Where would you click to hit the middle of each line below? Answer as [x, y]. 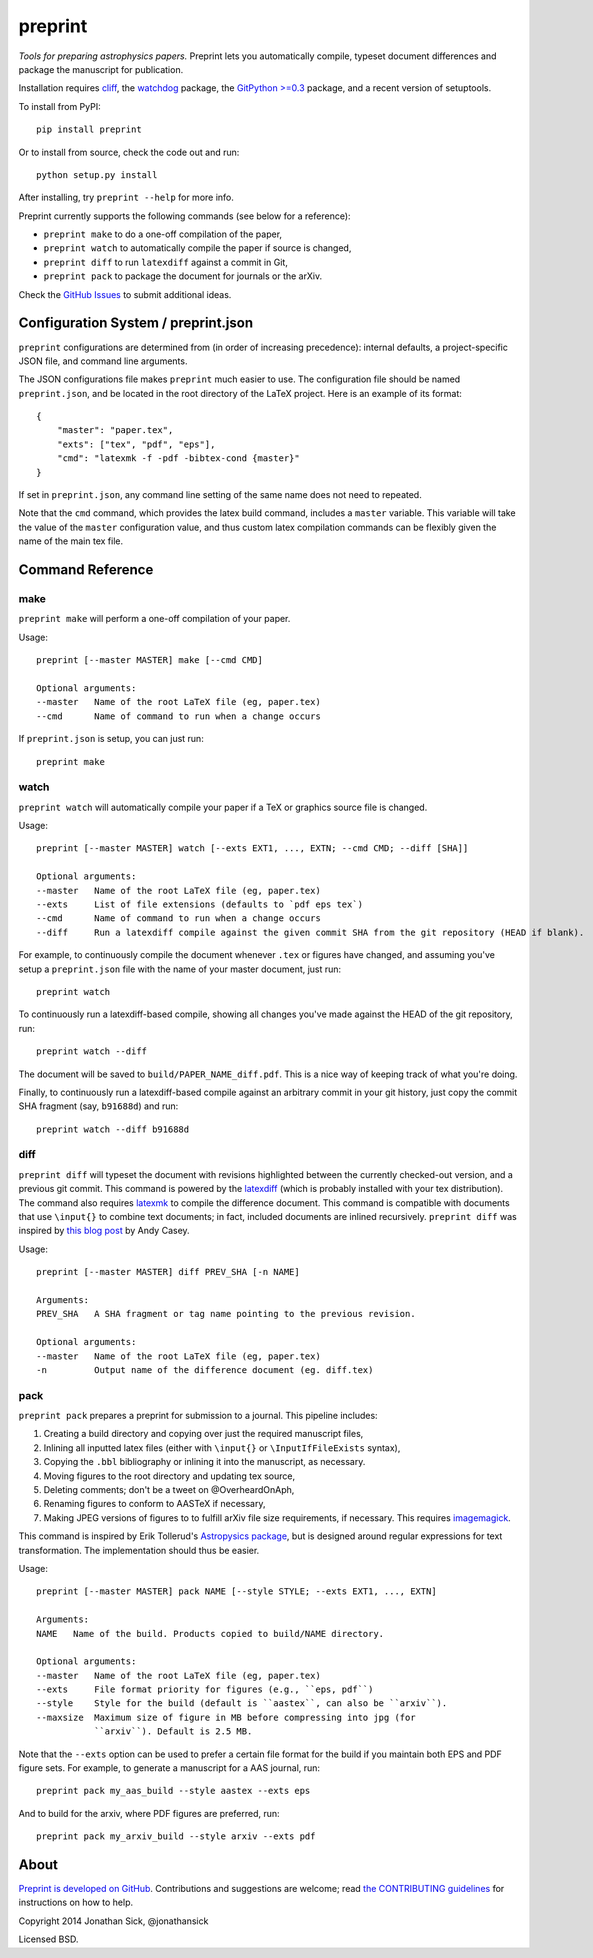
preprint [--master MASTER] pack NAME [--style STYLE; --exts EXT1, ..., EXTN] [236, 1591]
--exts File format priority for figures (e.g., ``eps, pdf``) [205, 1689]
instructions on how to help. [76, 1902]
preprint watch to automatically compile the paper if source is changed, [197, 248]
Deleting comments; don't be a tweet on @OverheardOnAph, [169, 1489]
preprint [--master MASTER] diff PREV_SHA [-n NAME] [168, 1272]
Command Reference [86, 570]
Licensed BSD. [48, 1939]
